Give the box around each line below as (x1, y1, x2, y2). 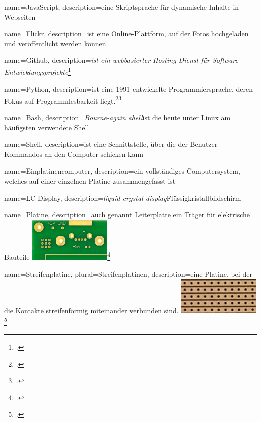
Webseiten (4, 11, 36, 22)
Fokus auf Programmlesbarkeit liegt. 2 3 (4, 94, 122, 106)
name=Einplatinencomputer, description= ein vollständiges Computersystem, (4, 165, 240, 176)
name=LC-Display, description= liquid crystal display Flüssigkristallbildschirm (4, 192, 241, 203)
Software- (212, 55, 241, 65)
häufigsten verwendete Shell (4, 122, 89, 132)
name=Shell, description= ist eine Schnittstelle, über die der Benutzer (4, 139, 218, 149)
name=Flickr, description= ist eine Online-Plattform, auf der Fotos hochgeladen (4, 28, 249, 39)
